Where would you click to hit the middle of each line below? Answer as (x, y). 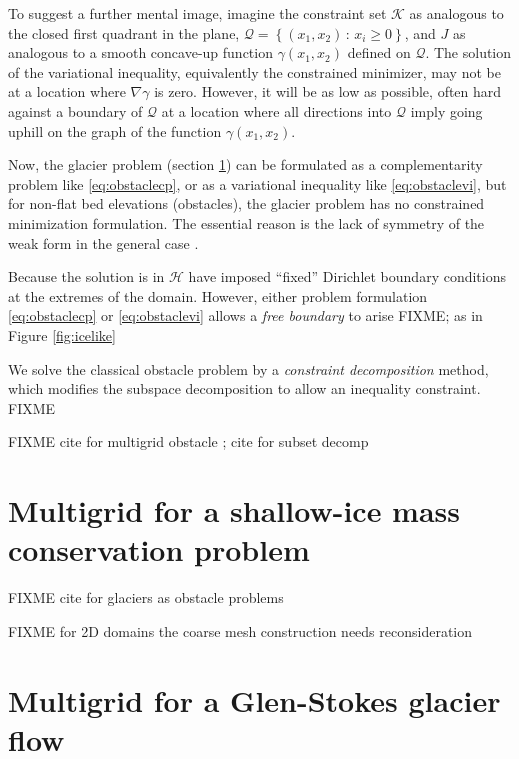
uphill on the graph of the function (115, 130)
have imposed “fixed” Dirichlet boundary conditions (347, 276)
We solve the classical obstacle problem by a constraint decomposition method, (248, 368)
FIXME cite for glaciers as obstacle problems (146, 597)
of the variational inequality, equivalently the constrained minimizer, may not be (254, 71)
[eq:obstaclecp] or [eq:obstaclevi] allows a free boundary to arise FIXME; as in (245, 315)
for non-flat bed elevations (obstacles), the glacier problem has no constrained (246, 203)
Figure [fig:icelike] (62, 334)
